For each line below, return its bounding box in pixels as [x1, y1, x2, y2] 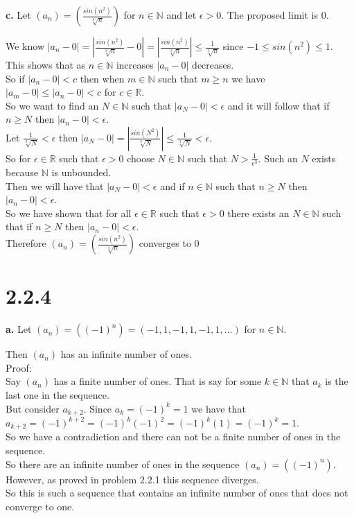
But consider [6, 401, 60, 415]
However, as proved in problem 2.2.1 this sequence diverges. [6, 472, 259, 486]
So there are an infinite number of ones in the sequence [6, 456, 240, 471]
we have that [191, 401, 246, 415]
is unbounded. [51, 165, 112, 180]
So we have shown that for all [6, 205, 132, 220]
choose [127, 150, 154, 165]
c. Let [6, 8, 31, 21]
